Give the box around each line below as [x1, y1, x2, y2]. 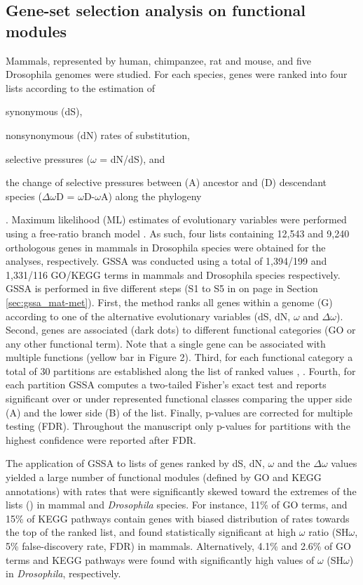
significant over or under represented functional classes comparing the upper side [6, 391, 352, 406]
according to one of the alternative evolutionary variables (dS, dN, [6, 308, 291, 323]
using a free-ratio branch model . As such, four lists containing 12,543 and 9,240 [6, 225, 350, 240]
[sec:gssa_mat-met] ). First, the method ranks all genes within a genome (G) [6, 294, 333, 309]
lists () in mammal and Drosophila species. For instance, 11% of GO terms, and [6, 497, 348, 512]
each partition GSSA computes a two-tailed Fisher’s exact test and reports [6, 377, 327, 392]
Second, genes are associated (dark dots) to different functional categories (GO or [6, 322, 356, 337]
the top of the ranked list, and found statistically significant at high [6, 525, 296, 539]
